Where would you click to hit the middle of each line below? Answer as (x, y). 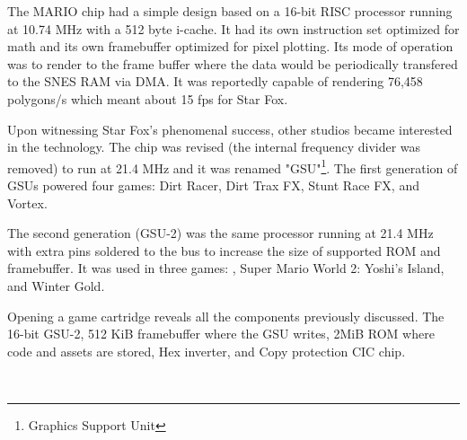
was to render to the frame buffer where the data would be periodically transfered (233, 63)
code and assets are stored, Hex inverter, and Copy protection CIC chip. (207, 351)
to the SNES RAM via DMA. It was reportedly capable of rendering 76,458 (215, 81)
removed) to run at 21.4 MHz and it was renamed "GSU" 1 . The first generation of (233, 166)
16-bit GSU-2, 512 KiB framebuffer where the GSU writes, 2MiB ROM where (221, 334)
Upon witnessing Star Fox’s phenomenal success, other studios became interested (230, 129)
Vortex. (27, 202)
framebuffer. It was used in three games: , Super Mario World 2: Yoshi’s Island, (226, 268)
